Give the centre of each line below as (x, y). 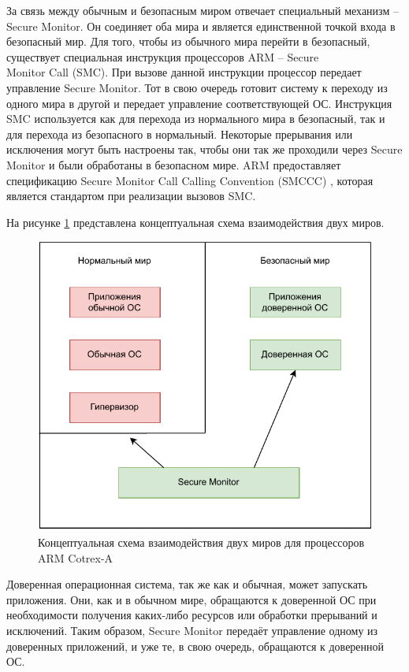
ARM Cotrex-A (76, 557)
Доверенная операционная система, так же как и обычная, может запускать (187, 584)
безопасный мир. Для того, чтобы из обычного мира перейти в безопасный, (188, 41)
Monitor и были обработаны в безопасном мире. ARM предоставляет (174, 164)
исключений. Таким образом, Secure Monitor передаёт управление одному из (192, 630)
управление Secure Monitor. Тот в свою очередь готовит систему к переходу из (197, 87)
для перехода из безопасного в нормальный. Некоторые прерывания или (180, 134)
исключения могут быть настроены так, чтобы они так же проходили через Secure (204, 149)
